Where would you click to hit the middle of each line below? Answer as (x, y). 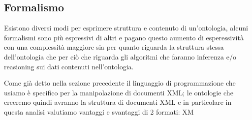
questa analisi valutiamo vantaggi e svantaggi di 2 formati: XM (99, 111)
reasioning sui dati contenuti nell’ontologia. (69, 66)
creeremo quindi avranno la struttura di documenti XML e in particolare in (118, 102)
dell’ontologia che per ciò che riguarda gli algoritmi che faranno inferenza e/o (120, 56)
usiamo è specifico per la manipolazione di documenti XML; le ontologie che (119, 92)
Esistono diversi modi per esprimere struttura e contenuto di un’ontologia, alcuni (126, 28)
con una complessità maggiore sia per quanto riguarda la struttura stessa (114, 47)
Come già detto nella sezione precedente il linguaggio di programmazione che (120, 83)
